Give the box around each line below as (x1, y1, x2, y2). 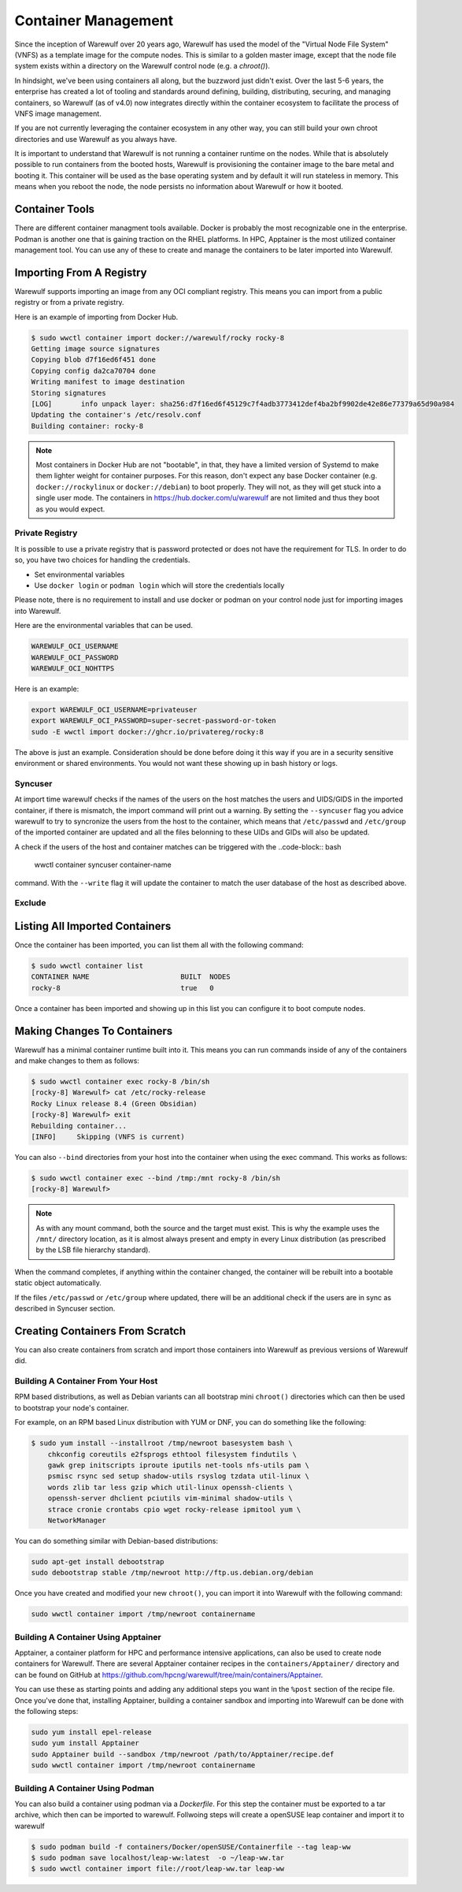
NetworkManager (47, 1515, 106, 1525)
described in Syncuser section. (14, 1304, 116, 1314)
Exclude (14, 898, 46, 909)
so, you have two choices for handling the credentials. (14, 556, 190, 565)
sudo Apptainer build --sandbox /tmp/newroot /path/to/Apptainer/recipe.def (31, 1749, 334, 1759)
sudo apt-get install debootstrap (31, 1557, 164, 1566)
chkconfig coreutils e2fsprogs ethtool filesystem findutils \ (47, 1450, 298, 1459)
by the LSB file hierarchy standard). (35, 1245, 151, 1255)
